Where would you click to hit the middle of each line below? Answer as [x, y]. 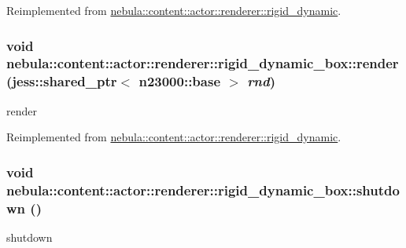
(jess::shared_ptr [62, 81]
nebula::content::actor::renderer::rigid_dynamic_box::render [203, 63]
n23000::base [180, 81]
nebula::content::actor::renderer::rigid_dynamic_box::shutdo [203, 190]
